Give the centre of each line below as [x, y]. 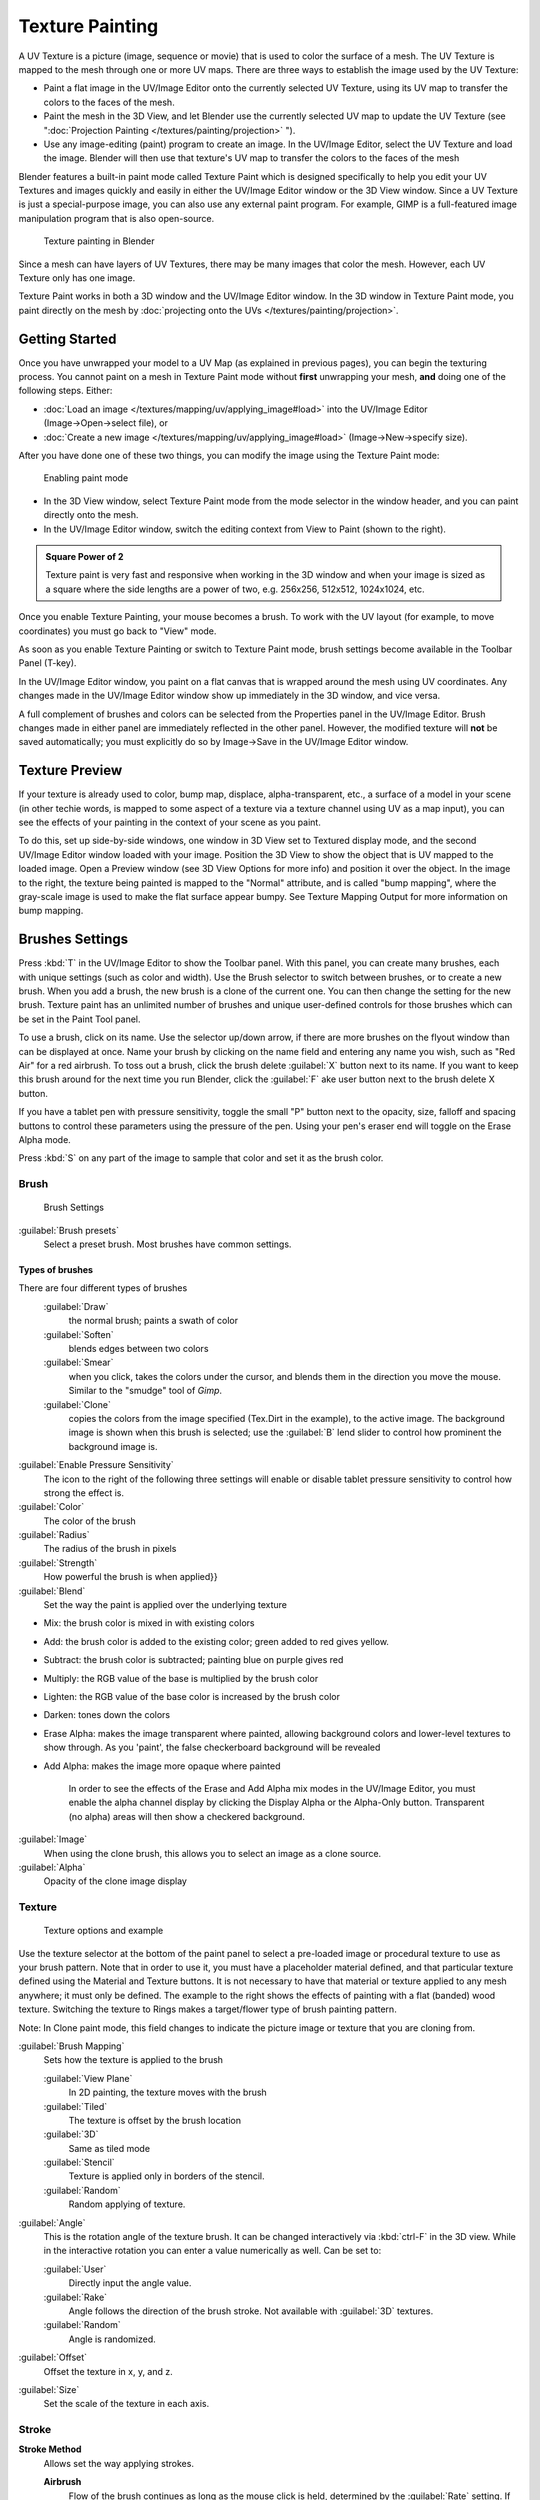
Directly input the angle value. [130, 2283]
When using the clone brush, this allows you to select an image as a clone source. [212, 1853]
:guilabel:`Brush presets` [69, 1230]
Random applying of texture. [127, 2204]
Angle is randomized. [112, 2339]
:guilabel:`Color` [51, 1507]
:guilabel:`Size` [49, 2389]
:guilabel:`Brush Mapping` [71, 2046]
